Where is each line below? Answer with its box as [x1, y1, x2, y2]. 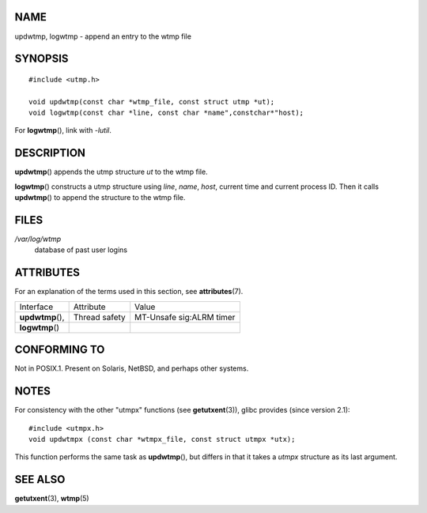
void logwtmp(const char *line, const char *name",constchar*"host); [28, 108, 304, 118]
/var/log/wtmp [14, 234, 62, 244]
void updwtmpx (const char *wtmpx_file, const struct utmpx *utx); [28, 435, 296, 443]
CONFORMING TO [14, 343, 105, 356]
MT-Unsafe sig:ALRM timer [134, 311, 236, 323]
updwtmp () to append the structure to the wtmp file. [14, 193, 186, 202]
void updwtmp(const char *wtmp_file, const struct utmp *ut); [28, 97, 275, 106]
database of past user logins [34, 245, 128, 255]
